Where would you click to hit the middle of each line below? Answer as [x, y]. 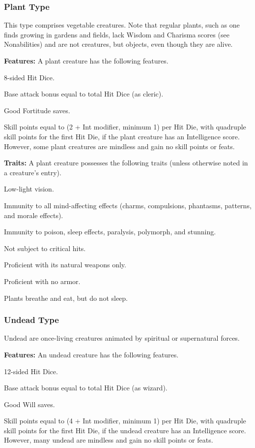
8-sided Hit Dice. [29, 77]
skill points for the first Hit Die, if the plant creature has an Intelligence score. [122, 136]
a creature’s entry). [33, 172]
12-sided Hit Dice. [31, 371]
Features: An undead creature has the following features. [91, 354]
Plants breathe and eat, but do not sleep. [66, 298]
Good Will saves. [29, 404]
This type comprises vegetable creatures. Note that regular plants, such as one [122, 25]
